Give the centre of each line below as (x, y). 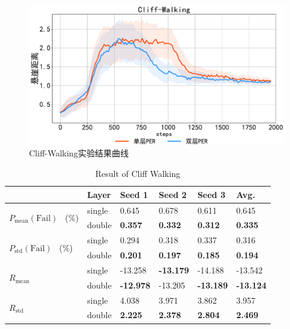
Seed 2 (172, 194)
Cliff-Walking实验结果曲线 (79, 153)
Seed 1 (134, 194)
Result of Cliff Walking (138, 174)
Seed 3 (211, 194)
